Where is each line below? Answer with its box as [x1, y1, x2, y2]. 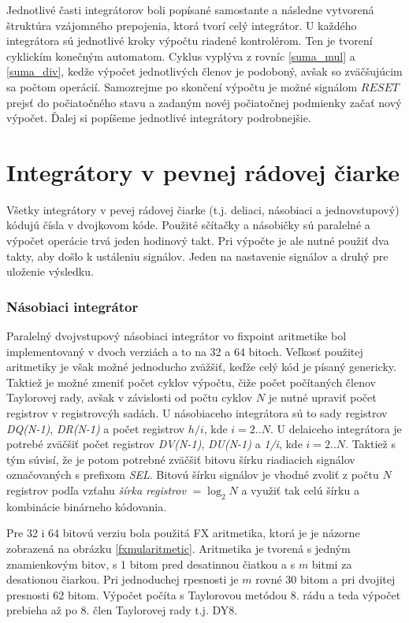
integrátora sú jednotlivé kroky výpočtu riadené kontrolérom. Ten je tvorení [6, 32, 373, 49]
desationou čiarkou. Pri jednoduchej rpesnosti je [6, 571, 239, 588]
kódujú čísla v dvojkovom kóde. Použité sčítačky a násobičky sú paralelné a [6, 217, 370, 233]
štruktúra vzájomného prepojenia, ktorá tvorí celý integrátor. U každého [6, 17, 357, 33]
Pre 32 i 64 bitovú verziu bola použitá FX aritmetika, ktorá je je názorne [6, 525, 360, 541]
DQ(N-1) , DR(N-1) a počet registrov [6, 420, 185, 436]
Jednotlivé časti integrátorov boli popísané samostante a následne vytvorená [6, 2, 374, 17]
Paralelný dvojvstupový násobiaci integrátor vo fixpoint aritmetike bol [6, 328, 347, 344]
